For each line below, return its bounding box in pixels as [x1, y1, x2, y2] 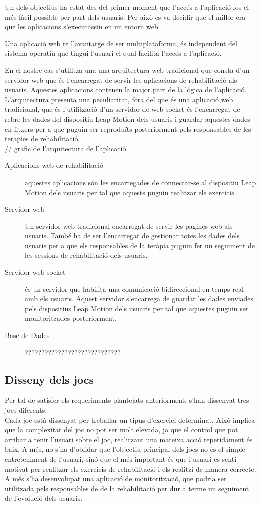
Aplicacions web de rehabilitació [5, 160, 103, 171]
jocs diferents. [5, 405, 47, 415]
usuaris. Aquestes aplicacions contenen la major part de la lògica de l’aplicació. [5, 84, 247, 95]
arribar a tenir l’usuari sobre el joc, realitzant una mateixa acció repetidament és [5, 434, 253, 444]
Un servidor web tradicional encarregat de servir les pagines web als [25, 220, 233, 231]
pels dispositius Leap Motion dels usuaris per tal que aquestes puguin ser [25, 303, 249, 313]
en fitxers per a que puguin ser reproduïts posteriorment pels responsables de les [5, 123, 251, 134]
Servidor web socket [5, 267, 66, 277]
